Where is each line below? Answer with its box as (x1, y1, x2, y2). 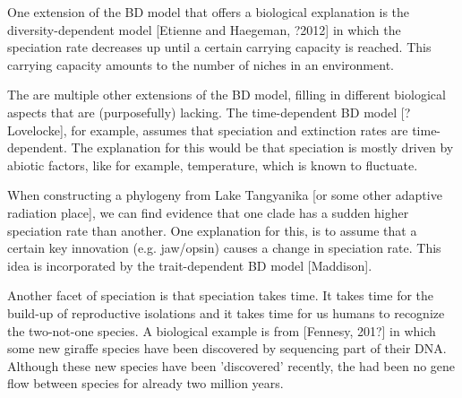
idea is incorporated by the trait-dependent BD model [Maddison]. (7, 255, 372, 274)
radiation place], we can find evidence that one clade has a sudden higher (7, 203, 409, 221)
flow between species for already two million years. (7, 374, 284, 393)
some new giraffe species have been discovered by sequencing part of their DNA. (7, 339, 447, 358)
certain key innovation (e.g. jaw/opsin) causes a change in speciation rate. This (7, 238, 441, 257)
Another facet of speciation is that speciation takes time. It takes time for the (7, 286, 434, 305)
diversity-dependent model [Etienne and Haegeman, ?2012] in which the (7, 20, 401, 39)
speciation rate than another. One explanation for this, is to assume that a (7, 221, 417, 239)
